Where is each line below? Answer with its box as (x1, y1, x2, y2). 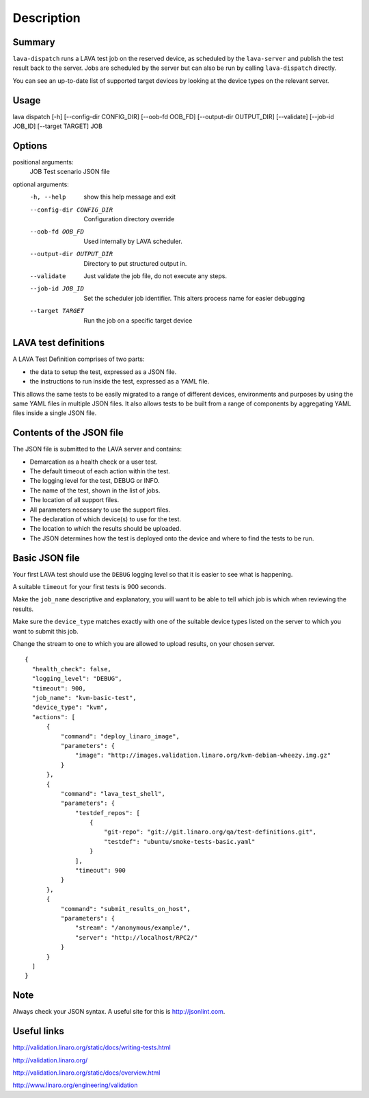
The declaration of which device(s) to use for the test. (29, 515, 181, 523)
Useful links (12, 1025, 65, 1037)
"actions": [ (31, 713, 76, 721)
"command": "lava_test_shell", (60, 790, 165, 797)
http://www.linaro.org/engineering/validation (12, 1081, 138, 1089)
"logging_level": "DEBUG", (31, 675, 122, 683)
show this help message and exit (83, 192, 176, 201)
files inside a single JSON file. (12, 409, 97, 417)
